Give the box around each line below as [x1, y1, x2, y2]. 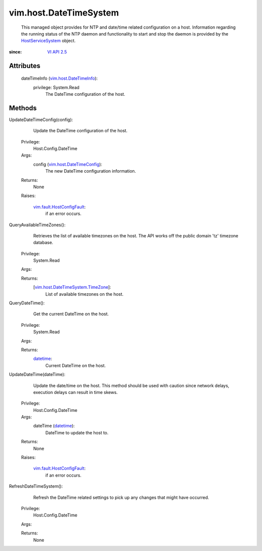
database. [33, 240, 53, 246]
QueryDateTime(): [9, 300, 45, 306]
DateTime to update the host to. [45, 429, 109, 435]
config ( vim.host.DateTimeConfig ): [33, 161, 102, 167]
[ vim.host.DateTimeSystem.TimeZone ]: [33, 284, 111, 290]
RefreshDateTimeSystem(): [9, 483, 63, 489]
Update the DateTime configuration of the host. [33, 128, 128, 134]
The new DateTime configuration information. [45, 168, 136, 174]
